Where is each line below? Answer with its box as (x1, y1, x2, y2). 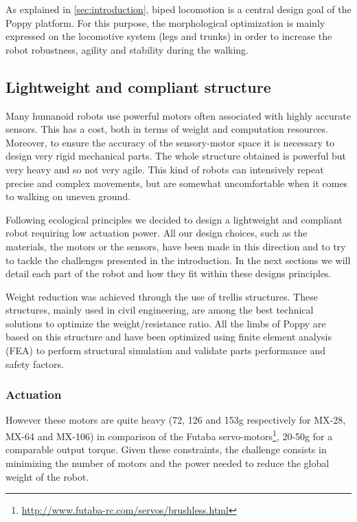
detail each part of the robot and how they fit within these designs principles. (5, 266, 332, 281)
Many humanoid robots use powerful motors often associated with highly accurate (5, 108, 352, 122)
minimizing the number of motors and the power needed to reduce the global (5, 455, 330, 470)
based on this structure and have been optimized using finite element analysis (5, 329, 332, 344)
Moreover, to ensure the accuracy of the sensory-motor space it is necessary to (5, 135, 335, 149)
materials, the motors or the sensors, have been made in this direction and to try (5, 239, 346, 253)
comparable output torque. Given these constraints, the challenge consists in (5, 442, 327, 457)
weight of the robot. (5, 469, 89, 483)
